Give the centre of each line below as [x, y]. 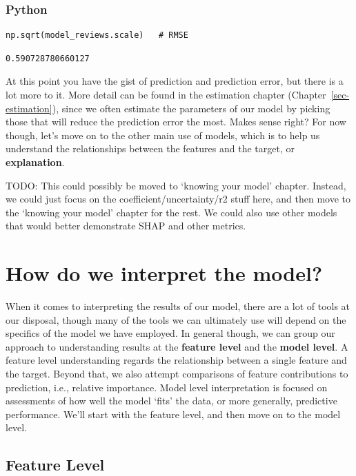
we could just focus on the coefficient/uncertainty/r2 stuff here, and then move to [178, 199]
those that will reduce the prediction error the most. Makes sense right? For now [176, 122]
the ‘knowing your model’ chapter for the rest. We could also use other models [171, 212]
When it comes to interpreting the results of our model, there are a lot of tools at [178, 306]
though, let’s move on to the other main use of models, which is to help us [163, 135]
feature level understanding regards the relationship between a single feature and [176, 360]
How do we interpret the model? [164, 273]
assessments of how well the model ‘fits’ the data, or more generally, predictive [171, 401]
